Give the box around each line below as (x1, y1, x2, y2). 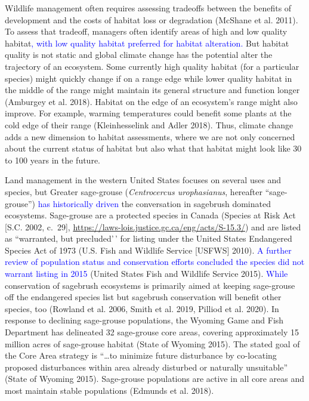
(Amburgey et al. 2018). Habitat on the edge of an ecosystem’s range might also (5, 95, 298, 107)
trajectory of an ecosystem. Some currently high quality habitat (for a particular (5, 60, 299, 72)
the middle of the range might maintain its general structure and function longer (5, 84, 300, 96)
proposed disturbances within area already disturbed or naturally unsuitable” (5, 360, 288, 373)
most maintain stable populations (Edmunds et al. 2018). (5, 384, 214, 396)
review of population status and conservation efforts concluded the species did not (5, 255, 305, 268)
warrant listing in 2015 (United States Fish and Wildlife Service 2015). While (5, 267, 288, 280)
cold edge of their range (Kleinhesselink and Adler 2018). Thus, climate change (5, 118, 293, 131)
